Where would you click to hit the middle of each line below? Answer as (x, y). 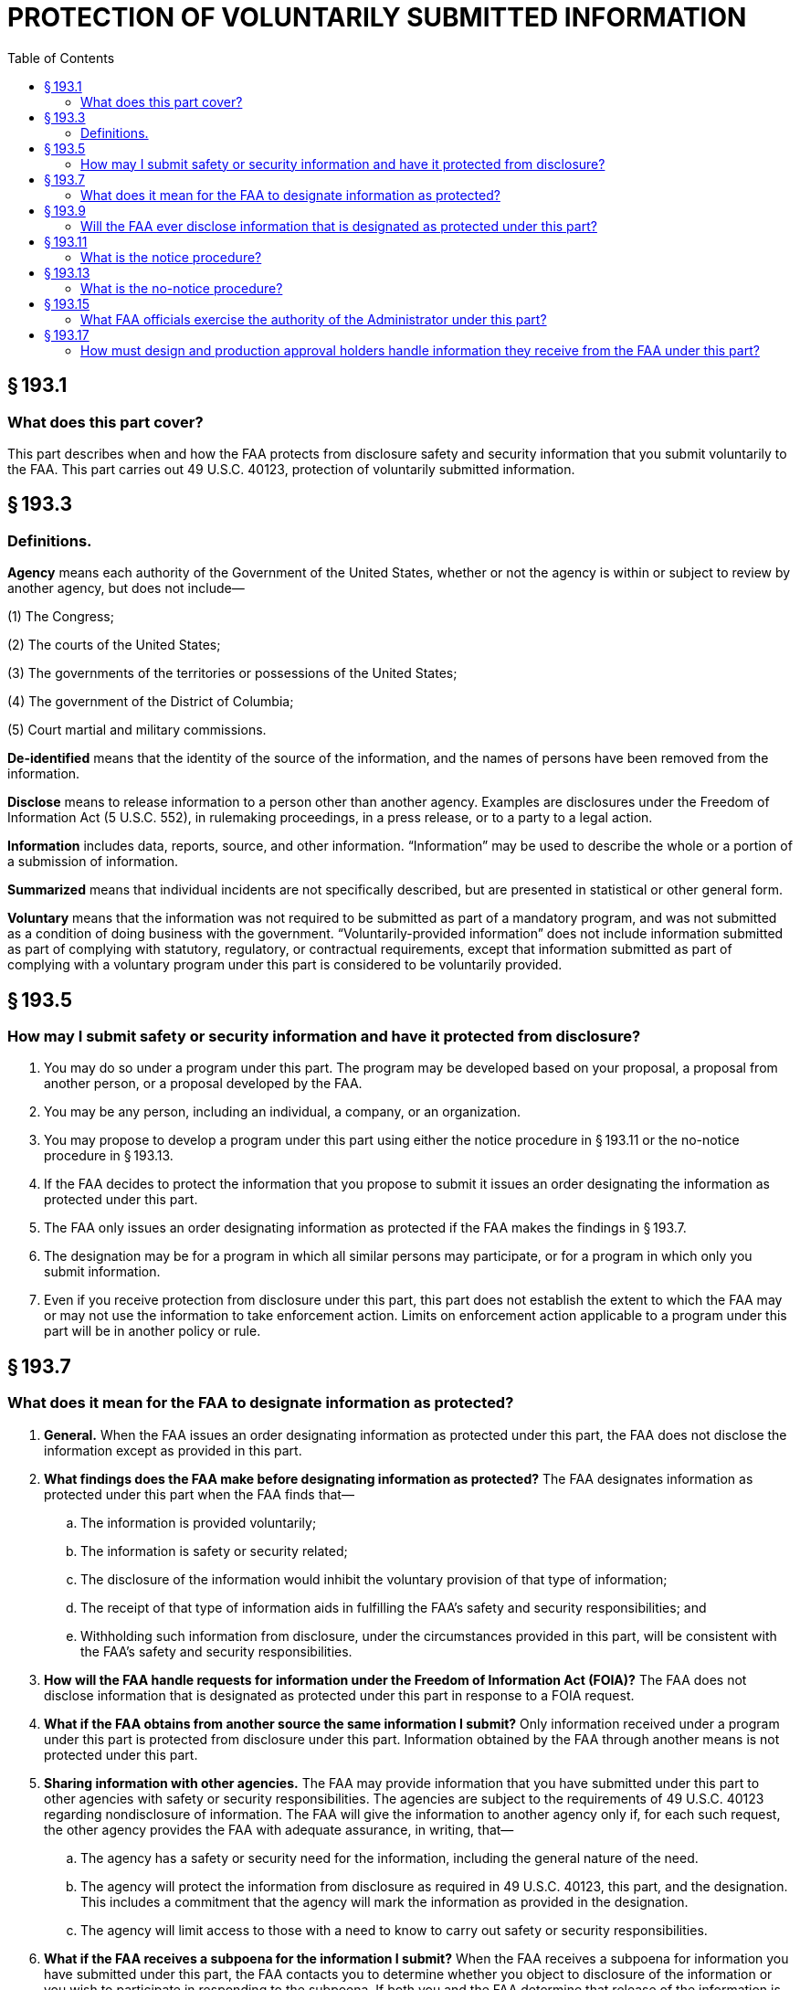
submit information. (102, 1272)
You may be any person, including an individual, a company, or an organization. (283, 1112)
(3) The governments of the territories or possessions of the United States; (232, 673)
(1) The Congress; (61, 617)
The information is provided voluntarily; (199, 1522)
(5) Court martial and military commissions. (137, 730)
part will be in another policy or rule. (153, 1331)
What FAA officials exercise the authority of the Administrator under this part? (314, 319)
